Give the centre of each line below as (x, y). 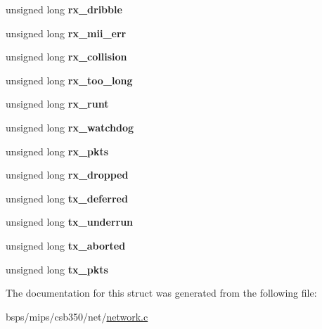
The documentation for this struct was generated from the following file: (161, 293)
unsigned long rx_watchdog (70, 127)
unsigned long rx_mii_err (66, 33)
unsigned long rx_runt (57, 104)
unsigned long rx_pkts (57, 151)
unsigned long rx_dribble (64, 9)
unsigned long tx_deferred (67, 198)
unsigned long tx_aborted (66, 245)
